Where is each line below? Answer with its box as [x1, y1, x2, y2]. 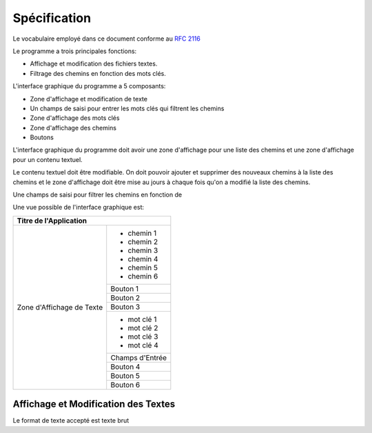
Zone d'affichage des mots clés [30, 114, 120, 122]
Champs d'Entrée [110, 352, 167, 362]
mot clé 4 [127, 340, 158, 350]
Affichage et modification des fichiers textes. [30, 59, 158, 68]
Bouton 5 [110, 371, 141, 381]
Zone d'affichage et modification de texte [30, 94, 148, 103]
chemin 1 [127, 228, 157, 238]
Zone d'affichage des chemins [30, 123, 117, 132]
